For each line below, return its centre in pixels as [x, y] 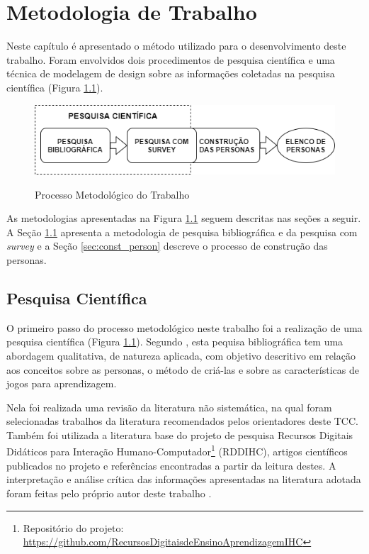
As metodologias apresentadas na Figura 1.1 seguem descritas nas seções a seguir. [184, 218]
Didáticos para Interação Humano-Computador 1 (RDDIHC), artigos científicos [177, 450]
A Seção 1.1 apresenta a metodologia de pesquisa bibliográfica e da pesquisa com [182, 232]
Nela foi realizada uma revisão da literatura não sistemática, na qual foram [169, 407]
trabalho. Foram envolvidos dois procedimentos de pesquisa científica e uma [171, 59]
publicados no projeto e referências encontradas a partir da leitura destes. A [171, 465]
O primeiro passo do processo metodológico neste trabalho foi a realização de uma [184, 327]
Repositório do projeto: [73, 527]
